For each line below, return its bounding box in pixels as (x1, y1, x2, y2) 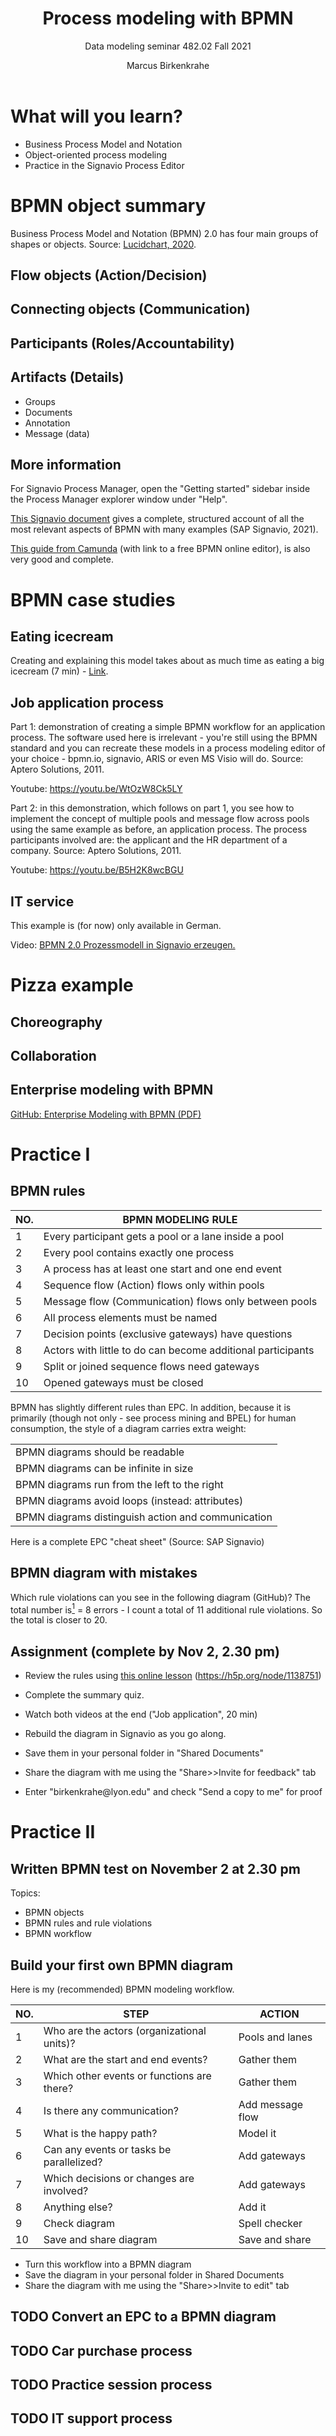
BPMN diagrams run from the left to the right (15, 1477, 224, 1491)
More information (10, 457, 122, 473)
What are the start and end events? (43, 2052, 208, 2066)
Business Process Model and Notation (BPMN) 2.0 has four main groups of (10, 227, 319, 239)
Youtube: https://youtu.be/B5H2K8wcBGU (10, 864, 184, 876)
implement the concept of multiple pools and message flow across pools (10, 813, 310, 825)
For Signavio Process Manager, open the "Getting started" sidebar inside (10, 483, 311, 495)
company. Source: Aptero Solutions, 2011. (10, 845, 182, 857)
